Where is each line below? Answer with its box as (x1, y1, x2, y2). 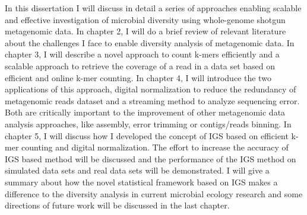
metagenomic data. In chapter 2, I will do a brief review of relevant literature (5, 25, 286, 37)
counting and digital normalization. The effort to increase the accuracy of (21, 141, 289, 153)
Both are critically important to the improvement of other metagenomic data (5, 106, 286, 118)
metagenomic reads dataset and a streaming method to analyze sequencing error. (5, 94, 300, 107)
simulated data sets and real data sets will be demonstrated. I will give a (5, 164, 270, 177)
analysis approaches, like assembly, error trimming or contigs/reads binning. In (5, 117, 292, 130)
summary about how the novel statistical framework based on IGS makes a (5, 175, 278, 188)
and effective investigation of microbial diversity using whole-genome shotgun (5, 13, 286, 25)
